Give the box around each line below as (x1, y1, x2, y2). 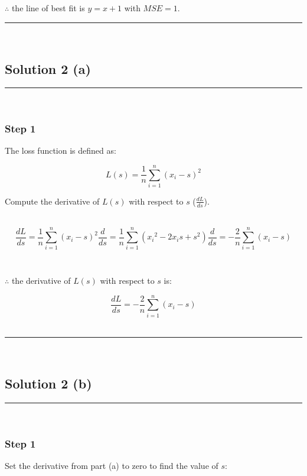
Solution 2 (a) (5, 59, 91, 77)
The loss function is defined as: (5, 144, 116, 157)
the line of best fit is (11, 1, 85, 14)
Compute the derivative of (5, 195, 100, 207)
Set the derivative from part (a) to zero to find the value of (5, 459, 218, 471)
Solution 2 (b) (5, 374, 92, 393)
